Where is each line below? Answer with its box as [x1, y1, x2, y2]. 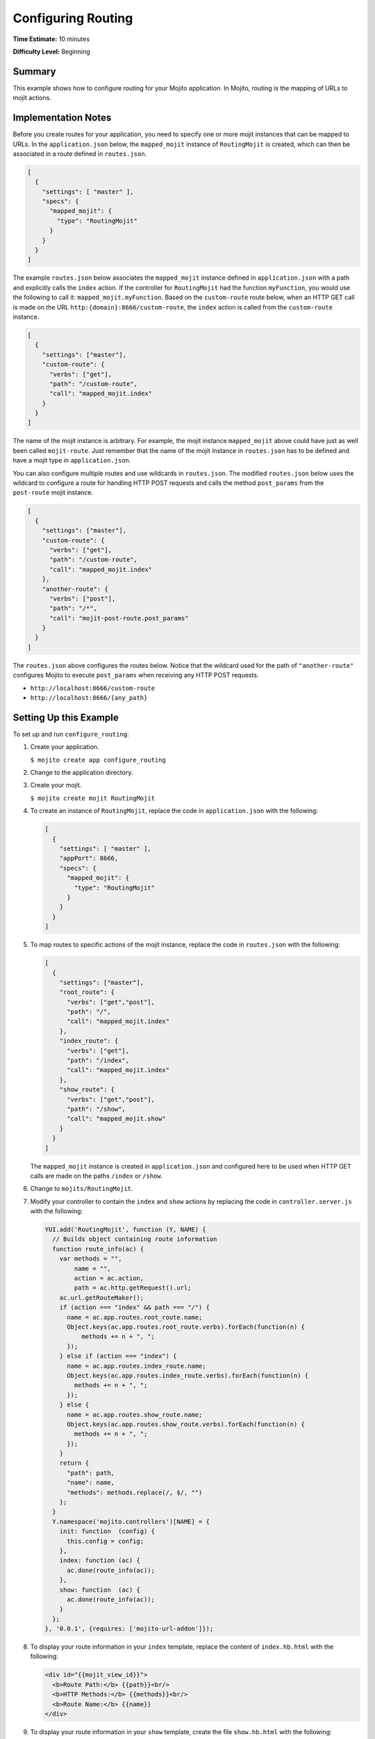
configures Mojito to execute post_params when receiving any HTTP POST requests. [12, 671, 259, 680]
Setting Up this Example [12, 712, 119, 723]
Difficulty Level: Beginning [12, 47, 90, 56]
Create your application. [30, 743, 99, 751]
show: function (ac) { [59, 1586, 140, 1594]
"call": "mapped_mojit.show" [67, 1115, 166, 1123]
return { [59, 1459, 90, 1467]
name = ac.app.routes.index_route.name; [67, 1362, 206, 1370]
